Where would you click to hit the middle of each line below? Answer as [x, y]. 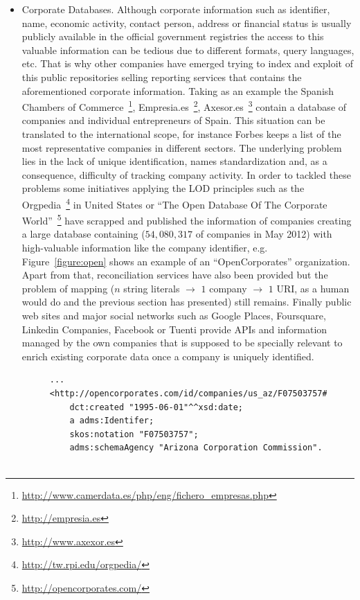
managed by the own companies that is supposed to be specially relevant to [182, 343]
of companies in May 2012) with [264, 234]
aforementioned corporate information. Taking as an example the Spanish [178, 90]
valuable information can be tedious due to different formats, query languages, [188, 50]
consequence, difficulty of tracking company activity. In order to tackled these [186, 174]
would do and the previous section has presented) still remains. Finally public [187, 302]
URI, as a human [313, 288]
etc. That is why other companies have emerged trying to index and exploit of [187, 63]
